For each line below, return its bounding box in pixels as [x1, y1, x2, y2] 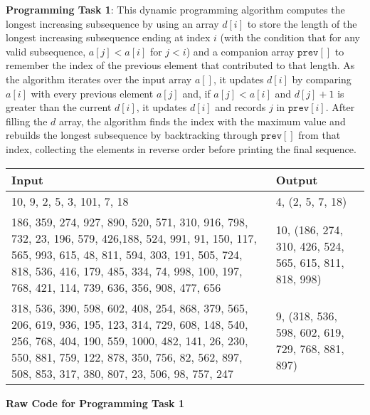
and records [215, 100, 266, 115]
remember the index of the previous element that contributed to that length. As [6, 58, 355, 73]
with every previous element [31, 85, 154, 100]
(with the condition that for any [220, 30, 360, 45]
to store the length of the [247, 16, 357, 31]
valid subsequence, [6, 43, 86, 58]
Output [275, 171, 318, 188]
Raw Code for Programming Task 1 [6, 395, 185, 410]
